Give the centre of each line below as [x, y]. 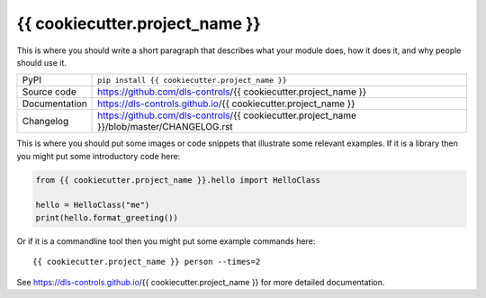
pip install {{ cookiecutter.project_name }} [192, 80]
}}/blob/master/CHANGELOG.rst [165, 127]
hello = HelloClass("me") [93, 205]
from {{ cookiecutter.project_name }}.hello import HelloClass [178, 180]
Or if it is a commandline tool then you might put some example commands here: [166, 241]
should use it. [42, 62]
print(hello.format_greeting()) [107, 217]
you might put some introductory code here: [99, 156]
